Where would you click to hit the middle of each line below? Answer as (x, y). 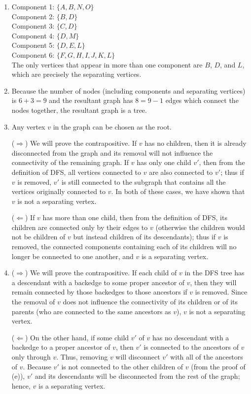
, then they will (213, 282)
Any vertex (28, 126)
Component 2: (33, 16)
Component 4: (33, 35)
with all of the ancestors (207, 357)
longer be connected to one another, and (72, 256)
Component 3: (33, 26)
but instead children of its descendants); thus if (144, 237)
